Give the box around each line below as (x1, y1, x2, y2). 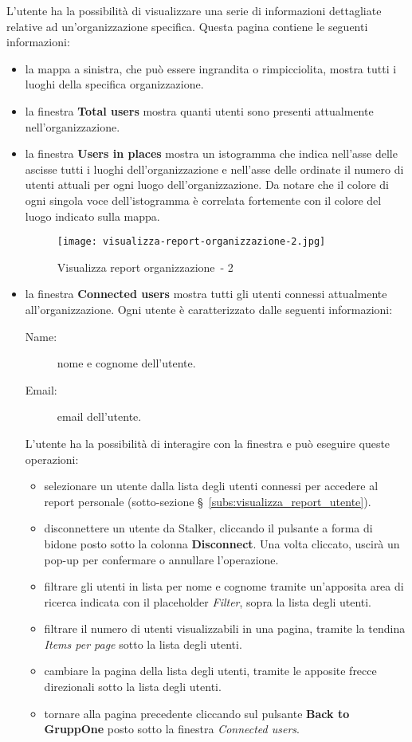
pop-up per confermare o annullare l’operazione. (44, 551, 279, 567)
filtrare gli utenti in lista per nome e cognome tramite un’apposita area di (44, 578, 404, 595)
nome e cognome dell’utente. (57, 355, 196, 371)
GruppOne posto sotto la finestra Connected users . (44, 720, 300, 737)
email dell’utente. (57, 408, 142, 425)
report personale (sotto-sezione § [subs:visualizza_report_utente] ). (44, 493, 371, 509)
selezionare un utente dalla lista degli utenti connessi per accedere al (44, 477, 379, 494)
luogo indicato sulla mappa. (25, 207, 160, 224)
